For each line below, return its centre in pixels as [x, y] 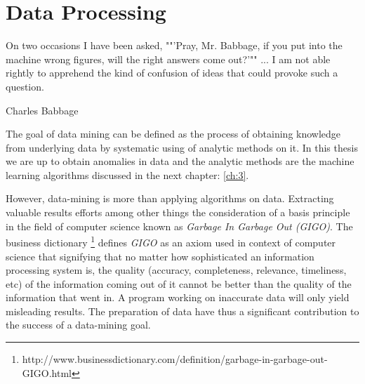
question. [25, 86]
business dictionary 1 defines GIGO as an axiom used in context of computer [171, 241]
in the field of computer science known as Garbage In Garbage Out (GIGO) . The [179, 226]
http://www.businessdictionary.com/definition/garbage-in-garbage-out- [175, 359]
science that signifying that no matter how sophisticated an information [160, 256]
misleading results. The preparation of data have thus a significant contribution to [182, 311]
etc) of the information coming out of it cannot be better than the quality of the [179, 283]
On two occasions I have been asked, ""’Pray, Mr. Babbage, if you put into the [174, 45]
